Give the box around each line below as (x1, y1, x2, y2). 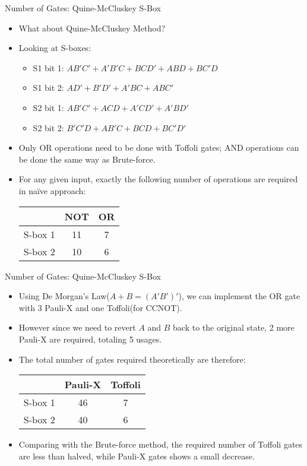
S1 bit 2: (33, 81, 64, 94)
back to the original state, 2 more (173, 321, 295, 334)
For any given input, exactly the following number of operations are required (18, 173, 298, 185)
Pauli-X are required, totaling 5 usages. (18, 332, 162, 345)
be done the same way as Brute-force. (18, 153, 156, 165)
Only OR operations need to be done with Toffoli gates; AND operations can (18, 141, 299, 154)
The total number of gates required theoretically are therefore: (18, 353, 246, 365)
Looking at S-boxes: (18, 42, 91, 54)
